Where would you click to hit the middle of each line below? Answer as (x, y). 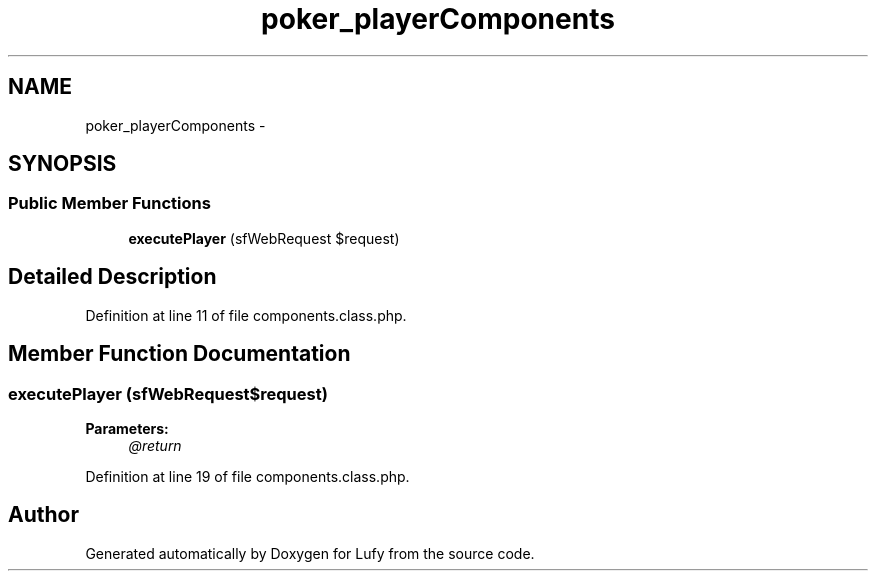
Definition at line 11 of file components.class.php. (246, 315)
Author (43, 515)
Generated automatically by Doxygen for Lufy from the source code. (310, 553)
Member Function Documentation (179, 354)
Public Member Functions (109, 203)
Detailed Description (112, 277)
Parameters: (127, 428)
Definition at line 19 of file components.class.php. (247, 476)
